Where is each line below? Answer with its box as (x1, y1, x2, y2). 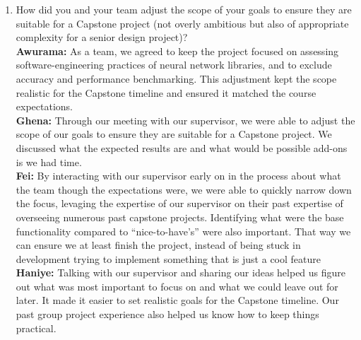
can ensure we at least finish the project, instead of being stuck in (16, 238, 301, 252)
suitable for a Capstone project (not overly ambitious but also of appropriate (16, 16, 349, 30)
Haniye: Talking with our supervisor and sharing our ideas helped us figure (16, 265, 346, 280)
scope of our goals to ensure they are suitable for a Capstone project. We (16, 127, 332, 141)
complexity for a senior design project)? (16, 30, 188, 45)
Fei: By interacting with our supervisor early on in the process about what (16, 168, 341, 183)
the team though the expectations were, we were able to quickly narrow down (16, 182, 352, 197)
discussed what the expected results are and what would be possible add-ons (16, 140, 348, 155)
